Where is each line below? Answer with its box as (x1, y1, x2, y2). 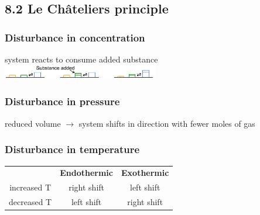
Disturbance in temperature (5, 142, 140, 157)
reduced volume (5, 117, 61, 129)
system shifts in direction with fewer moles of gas (78, 117, 255, 129)
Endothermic (60, 167, 113, 179)
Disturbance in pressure (5, 94, 120, 109)
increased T (9, 181, 52, 193)
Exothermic (121, 167, 169, 179)
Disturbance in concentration (5, 30, 145, 44)
